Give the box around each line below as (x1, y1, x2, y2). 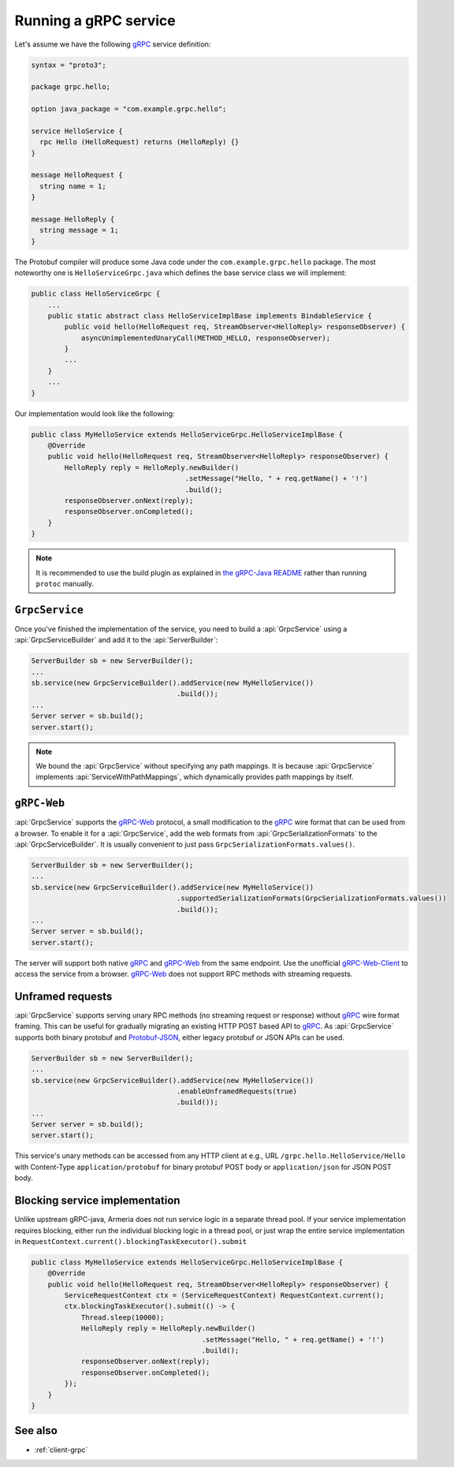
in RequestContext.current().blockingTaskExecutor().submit (14, 1236, 247, 1245)
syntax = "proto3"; (31, 60, 106, 69)
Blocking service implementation (14, 1194, 180, 1208)
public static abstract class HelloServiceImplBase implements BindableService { (47, 311, 372, 320)
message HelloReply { (31, 215, 115, 224)
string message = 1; (39, 225, 119, 235)
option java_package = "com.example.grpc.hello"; (31, 105, 227, 114)
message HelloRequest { (31, 170, 124, 180)
